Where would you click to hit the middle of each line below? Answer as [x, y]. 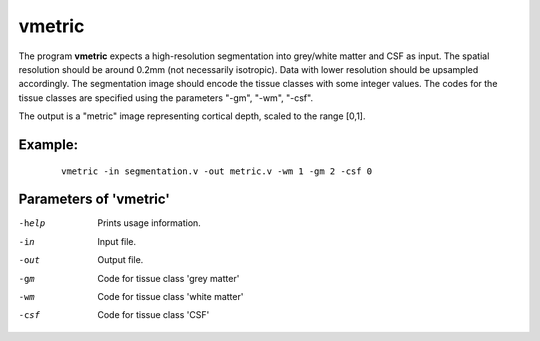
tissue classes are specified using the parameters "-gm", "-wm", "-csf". [166, 97]
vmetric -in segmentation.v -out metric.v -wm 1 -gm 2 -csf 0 [217, 171]
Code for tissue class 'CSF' [153, 315]
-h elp [32, 223]
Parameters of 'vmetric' [94, 199]
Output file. [120, 260]
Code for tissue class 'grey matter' [168, 278]
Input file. [117, 241]
